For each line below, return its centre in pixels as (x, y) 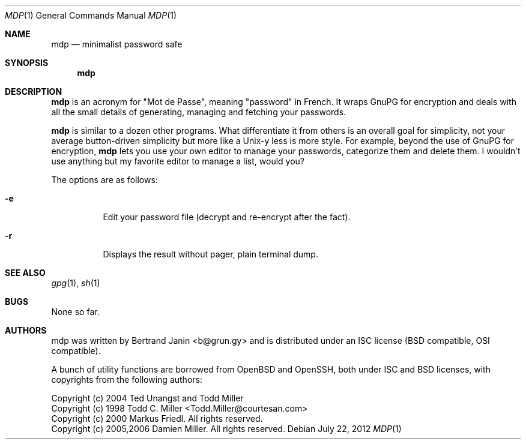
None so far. (75, 312)
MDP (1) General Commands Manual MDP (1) (91, 15)
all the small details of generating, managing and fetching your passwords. (199, 112)
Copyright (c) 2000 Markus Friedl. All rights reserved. (157, 418)
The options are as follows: (104, 180)
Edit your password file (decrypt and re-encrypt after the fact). (227, 217)
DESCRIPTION (34, 91)
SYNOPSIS (27, 63)
